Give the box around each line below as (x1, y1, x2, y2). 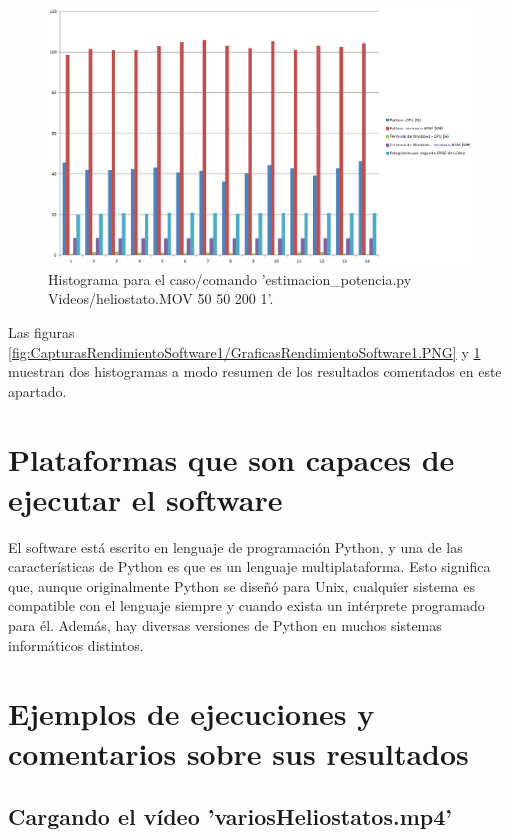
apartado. (8, 380, 67, 401)
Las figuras (8, 321, 75, 342)
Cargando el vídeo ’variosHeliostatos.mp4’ (8, 801, 452, 832)
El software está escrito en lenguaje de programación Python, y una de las (8, 536, 463, 557)
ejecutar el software (8, 478, 283, 519)
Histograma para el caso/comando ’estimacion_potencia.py (48, 268, 412, 289)
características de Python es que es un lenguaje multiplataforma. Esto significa (8, 556, 491, 577)
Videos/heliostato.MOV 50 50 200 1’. (48, 288, 274, 309)
